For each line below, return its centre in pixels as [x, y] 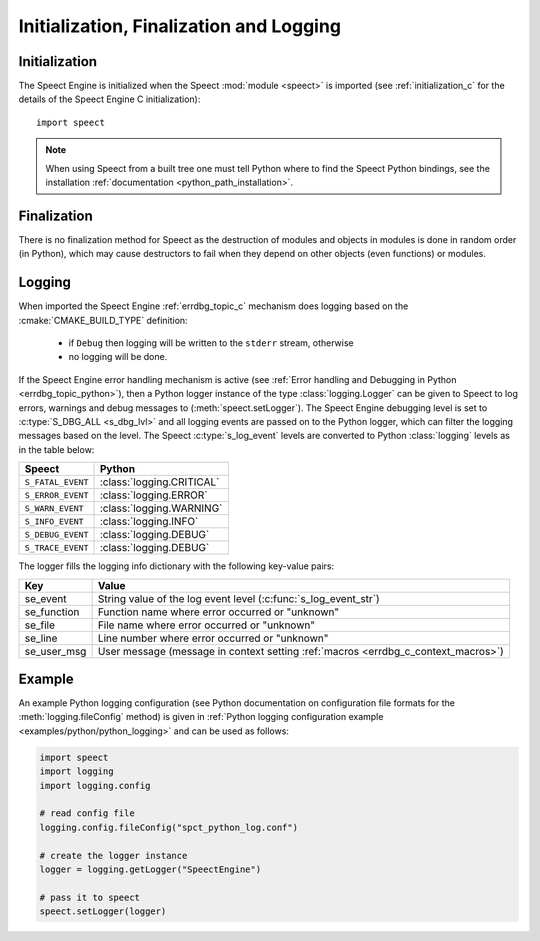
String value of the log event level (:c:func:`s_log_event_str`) [238, 598]
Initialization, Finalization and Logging [180, 26]
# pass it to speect [89, 897]
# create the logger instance [113, 855]
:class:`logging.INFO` [149, 522]
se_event [45, 598]
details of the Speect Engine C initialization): [109, 99]
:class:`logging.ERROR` [153, 495]
